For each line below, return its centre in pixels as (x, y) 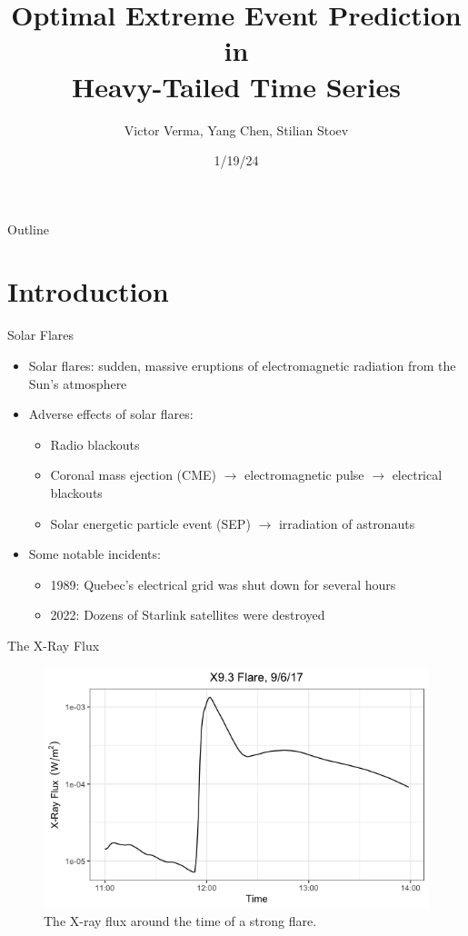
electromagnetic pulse (304, 475)
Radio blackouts (95, 444)
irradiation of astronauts (347, 523)
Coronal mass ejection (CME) (133, 475)
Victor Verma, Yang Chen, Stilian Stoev (236, 129)
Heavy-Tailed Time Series (236, 86)
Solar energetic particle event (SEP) (150, 523)
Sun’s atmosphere (78, 383)
